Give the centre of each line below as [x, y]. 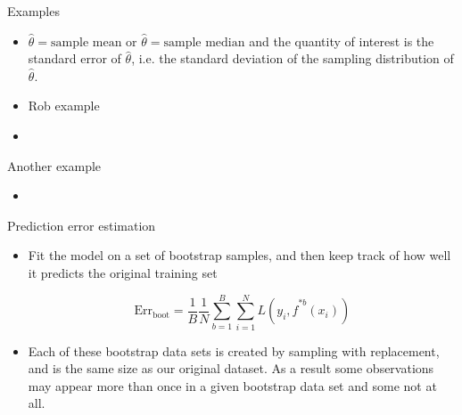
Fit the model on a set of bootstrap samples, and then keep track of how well [239, 255]
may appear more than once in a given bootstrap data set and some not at [232, 385]
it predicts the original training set [123, 272]
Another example [54, 165]
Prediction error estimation [82, 225]
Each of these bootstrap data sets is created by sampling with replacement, [234, 350]
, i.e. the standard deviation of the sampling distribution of [293, 58]
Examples [33, 11]
